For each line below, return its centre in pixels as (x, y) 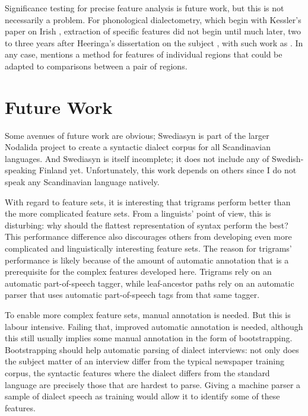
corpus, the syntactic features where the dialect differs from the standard (137, 372)
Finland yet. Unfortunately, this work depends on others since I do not (168, 170)
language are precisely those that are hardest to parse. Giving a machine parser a (153, 384)
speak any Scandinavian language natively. (82, 182)
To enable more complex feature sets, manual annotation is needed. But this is (148, 315)
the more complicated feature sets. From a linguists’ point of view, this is (138, 213)
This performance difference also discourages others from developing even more (148, 236)
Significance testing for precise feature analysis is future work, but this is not (145, 8)
